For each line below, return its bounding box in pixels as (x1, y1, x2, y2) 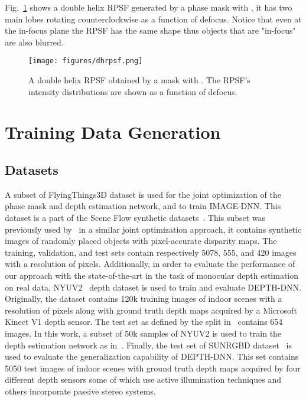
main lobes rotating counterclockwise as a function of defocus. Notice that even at (5, 12, 302, 25)
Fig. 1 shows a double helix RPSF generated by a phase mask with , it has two (5, 1, 292, 13)
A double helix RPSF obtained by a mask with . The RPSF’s (28, 74, 250, 86)
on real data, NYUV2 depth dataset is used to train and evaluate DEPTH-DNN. (5, 281, 301, 293)
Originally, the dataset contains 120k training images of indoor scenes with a (5, 292, 282, 305)
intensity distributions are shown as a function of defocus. (28, 85, 237, 97)
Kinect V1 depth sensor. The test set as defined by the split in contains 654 (5, 315, 283, 328)
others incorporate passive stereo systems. (5, 384, 156, 397)
